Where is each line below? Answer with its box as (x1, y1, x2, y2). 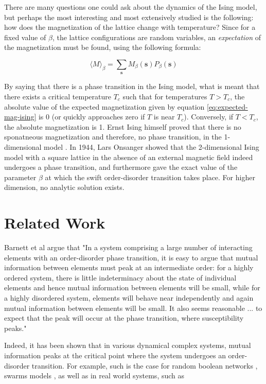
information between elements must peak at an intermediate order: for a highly (4, 262, 254, 273)
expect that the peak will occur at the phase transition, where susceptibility (4, 312, 244, 323)
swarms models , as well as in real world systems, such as (4, 370, 185, 381)
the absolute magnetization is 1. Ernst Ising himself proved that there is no (4, 121, 241, 132)
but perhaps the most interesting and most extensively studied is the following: (4, 11, 254, 22)
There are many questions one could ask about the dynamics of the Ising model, (4, 2, 257, 12)
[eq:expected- (207, 101, 248, 112)
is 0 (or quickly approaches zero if (38, 111, 145, 122)
